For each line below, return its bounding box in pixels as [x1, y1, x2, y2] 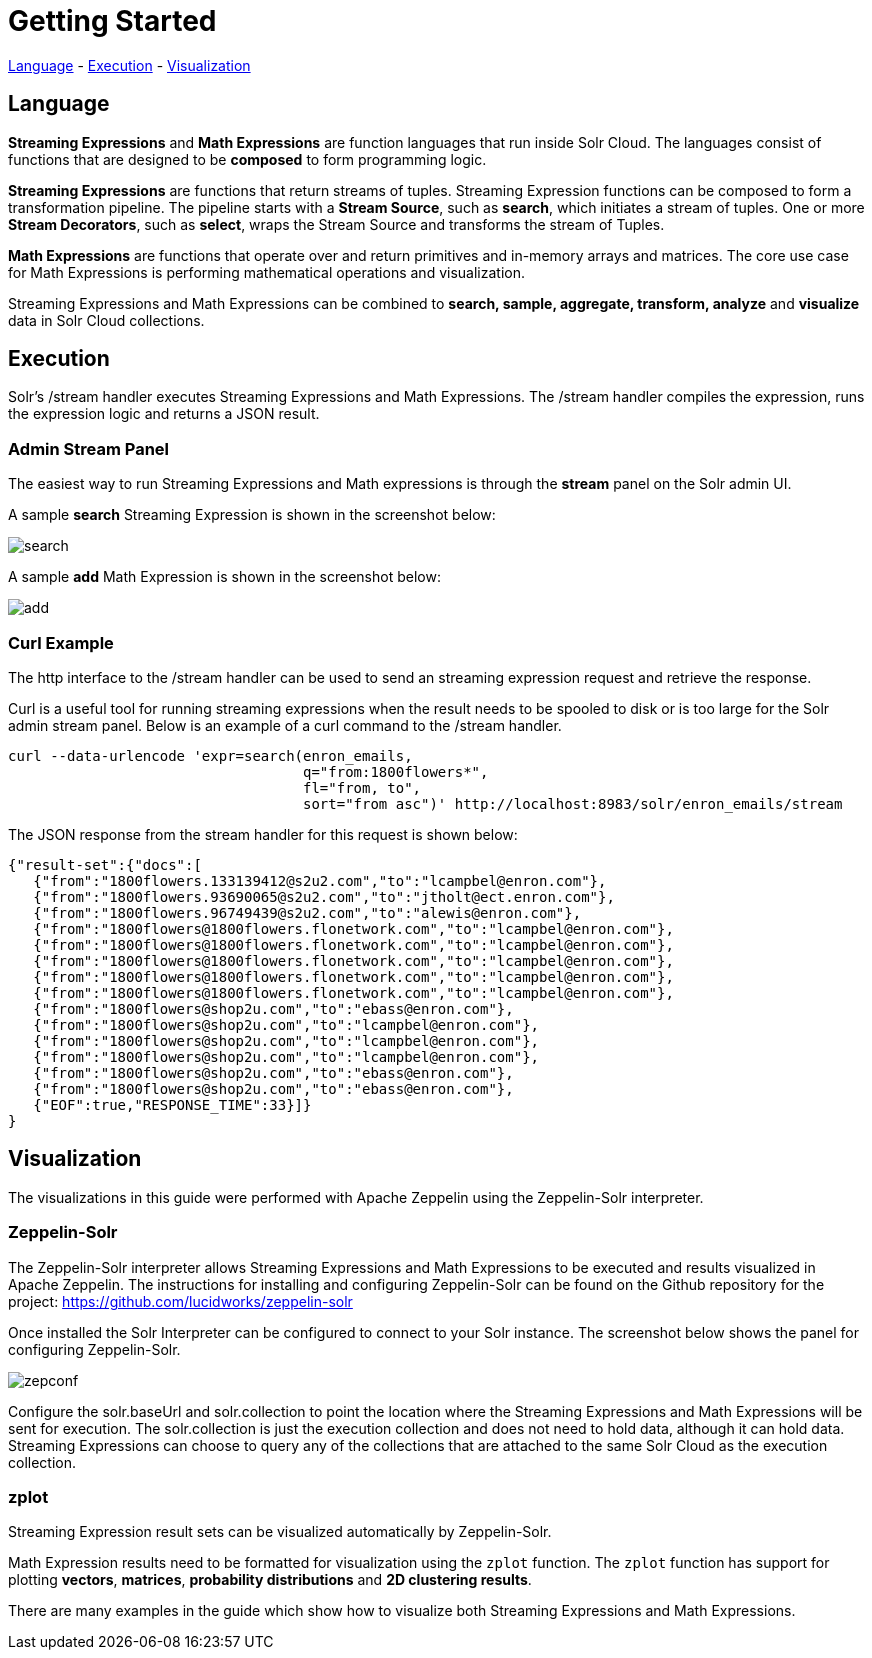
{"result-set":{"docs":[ [8, 856, 202, 873]
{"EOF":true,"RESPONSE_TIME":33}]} [33, 1096, 312, 1113]
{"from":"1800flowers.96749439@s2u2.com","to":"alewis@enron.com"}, [33, 904, 582, 921]
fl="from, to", [303, 779, 422, 796]
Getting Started [8, 4, 217, 38]
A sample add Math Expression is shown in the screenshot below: [8, 568, 441, 586]
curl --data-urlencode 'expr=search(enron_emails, [8, 747, 413, 764]
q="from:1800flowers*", [303, 763, 489, 780]
